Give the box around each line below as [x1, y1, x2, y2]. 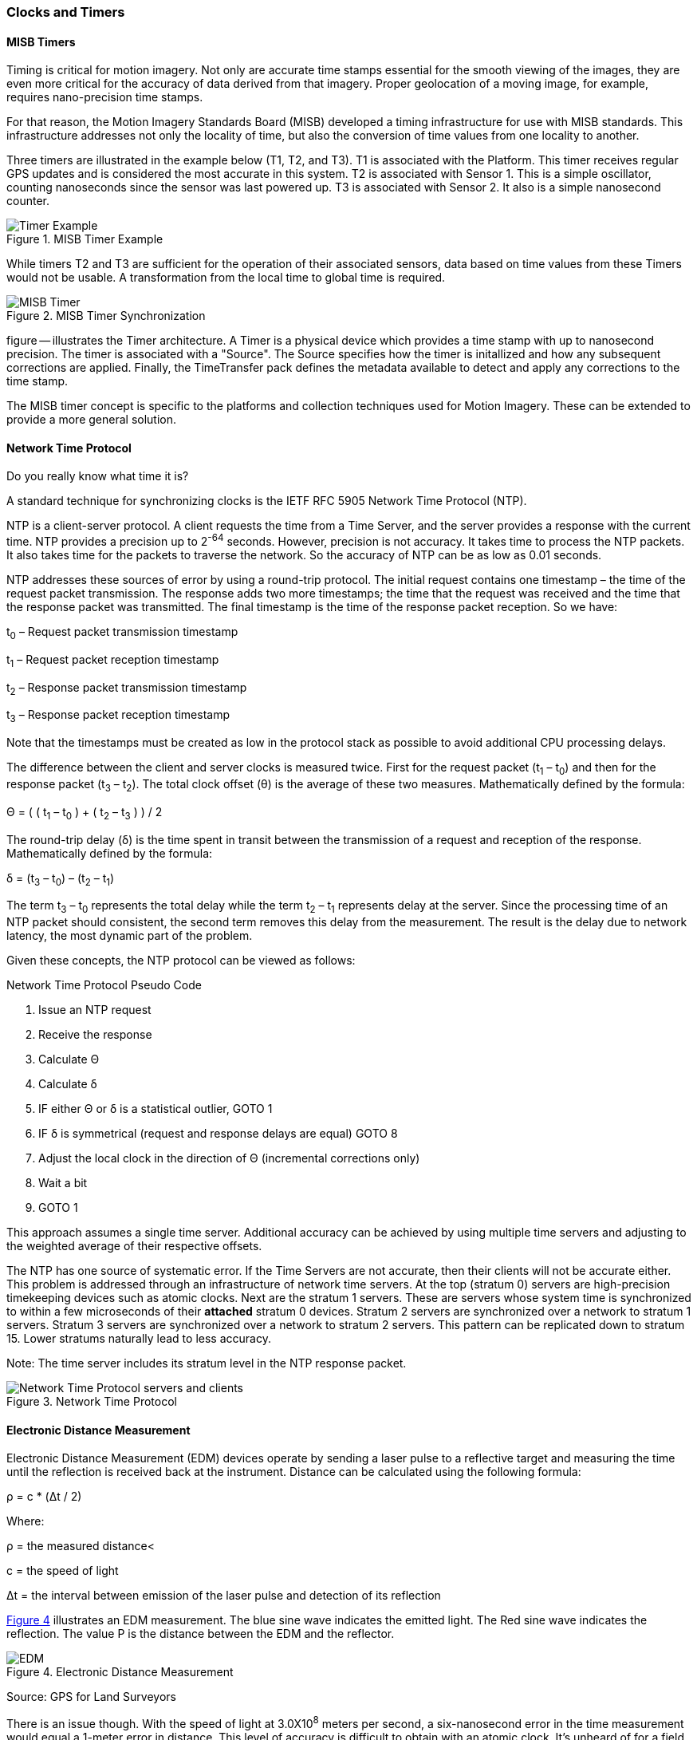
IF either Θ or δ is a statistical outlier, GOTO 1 [38, 1102, 273, 1116]
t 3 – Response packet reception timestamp [6, 708, 230, 725]
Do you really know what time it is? [6, 469, 189, 483]
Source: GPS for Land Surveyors [6, 1690, 176, 1704]
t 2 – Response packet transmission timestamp [6, 680, 247, 697]
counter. [6, 194, 49, 208]
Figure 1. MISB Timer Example [6, 232, 163, 247]
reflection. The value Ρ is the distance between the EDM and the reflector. [6, 1627, 395, 1641]
